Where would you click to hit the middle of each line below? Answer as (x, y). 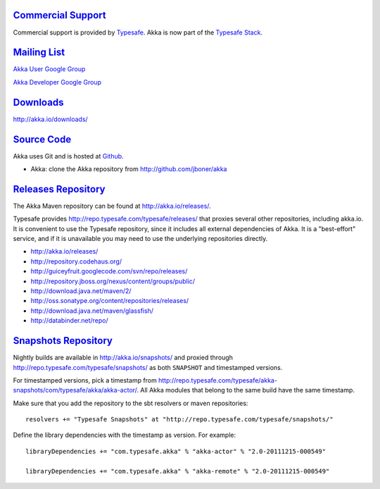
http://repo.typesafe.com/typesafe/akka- (218, 380)
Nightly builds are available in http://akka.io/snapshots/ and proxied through (123, 358)
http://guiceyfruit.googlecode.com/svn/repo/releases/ (109, 271)
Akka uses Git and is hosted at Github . (68, 156)
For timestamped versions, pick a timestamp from (85, 380)
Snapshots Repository (63, 341)
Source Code (42, 139)
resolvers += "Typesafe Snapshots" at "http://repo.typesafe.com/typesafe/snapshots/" (179, 420)
